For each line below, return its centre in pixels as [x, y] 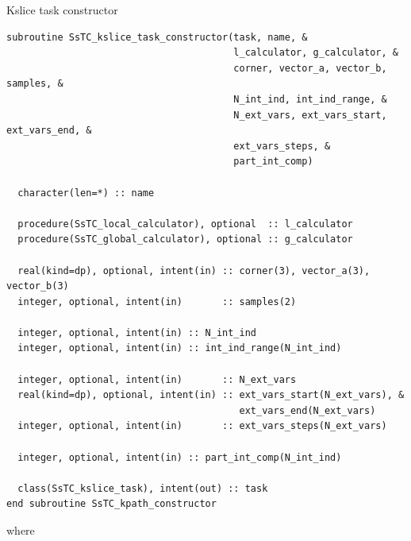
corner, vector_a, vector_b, [310, 68]
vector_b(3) [38, 286]
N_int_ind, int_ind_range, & [310, 99]
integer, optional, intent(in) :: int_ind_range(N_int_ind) [180, 348]
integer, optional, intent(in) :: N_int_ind [137, 332]
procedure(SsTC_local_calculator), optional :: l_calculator [185, 224]
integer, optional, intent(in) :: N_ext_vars [157, 379]
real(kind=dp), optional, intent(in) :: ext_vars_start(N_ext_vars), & [211, 395]
